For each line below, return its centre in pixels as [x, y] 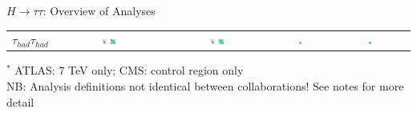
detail [20, 101]
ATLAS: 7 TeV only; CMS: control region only [129, 70]
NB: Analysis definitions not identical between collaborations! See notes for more [205, 86]
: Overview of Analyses [99, 10]
